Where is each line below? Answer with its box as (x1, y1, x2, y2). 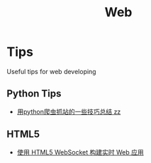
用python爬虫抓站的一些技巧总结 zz (16, 107, 121, 116)
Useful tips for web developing (6, 67, 96, 76)
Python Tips (6, 87, 62, 99)
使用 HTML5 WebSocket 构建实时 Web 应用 (16, 147, 144, 156)
